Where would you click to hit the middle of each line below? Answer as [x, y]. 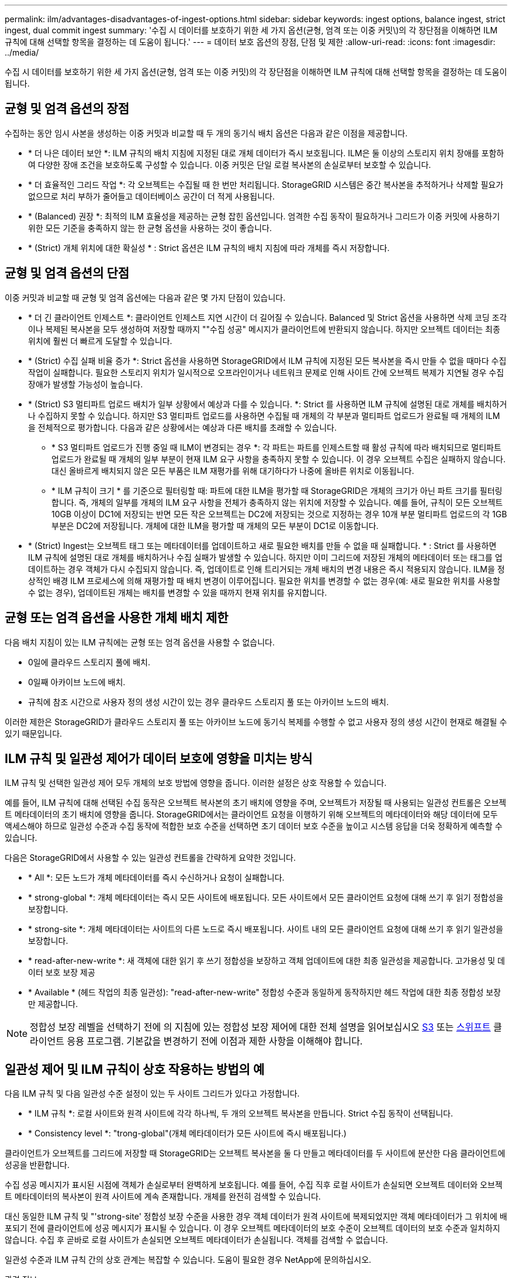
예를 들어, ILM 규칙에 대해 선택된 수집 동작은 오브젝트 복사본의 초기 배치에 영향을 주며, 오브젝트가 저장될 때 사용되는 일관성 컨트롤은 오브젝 [256, 803]
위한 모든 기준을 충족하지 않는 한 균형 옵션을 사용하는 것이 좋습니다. [150, 228]
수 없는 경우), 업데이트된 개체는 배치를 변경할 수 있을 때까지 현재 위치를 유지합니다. [178, 592]
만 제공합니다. [53, 1004]
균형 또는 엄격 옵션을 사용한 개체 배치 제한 [117, 618]
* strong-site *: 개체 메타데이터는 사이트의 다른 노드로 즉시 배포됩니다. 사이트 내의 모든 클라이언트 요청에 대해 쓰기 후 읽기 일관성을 [266, 929]
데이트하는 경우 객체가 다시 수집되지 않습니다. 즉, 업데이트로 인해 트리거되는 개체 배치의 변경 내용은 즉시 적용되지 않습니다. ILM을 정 [267, 569]
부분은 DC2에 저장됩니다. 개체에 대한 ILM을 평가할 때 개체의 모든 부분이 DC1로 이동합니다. [215, 525]
